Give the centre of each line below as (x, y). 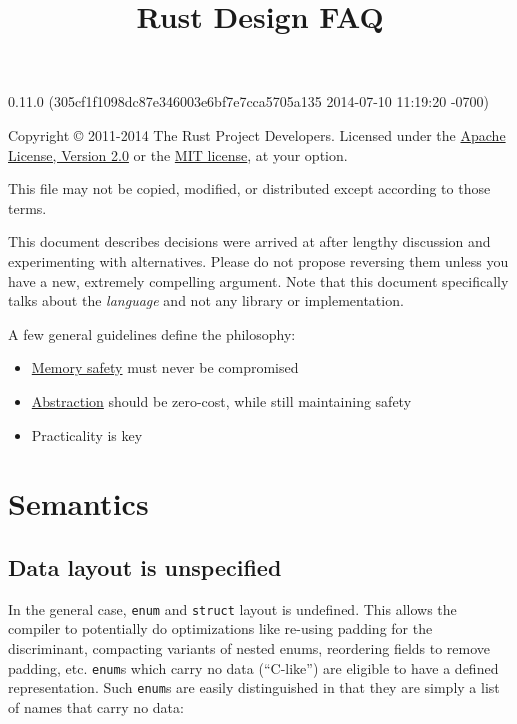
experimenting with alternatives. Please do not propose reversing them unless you (258, 260)
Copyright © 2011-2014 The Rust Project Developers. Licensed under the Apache (257, 134)
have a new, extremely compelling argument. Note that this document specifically (258, 280)
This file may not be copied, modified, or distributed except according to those (249, 188)
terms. (27, 207)
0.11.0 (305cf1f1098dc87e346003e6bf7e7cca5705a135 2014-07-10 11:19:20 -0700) (249, 101)
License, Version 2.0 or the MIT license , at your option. (178, 154)
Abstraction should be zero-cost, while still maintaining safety (221, 400)
